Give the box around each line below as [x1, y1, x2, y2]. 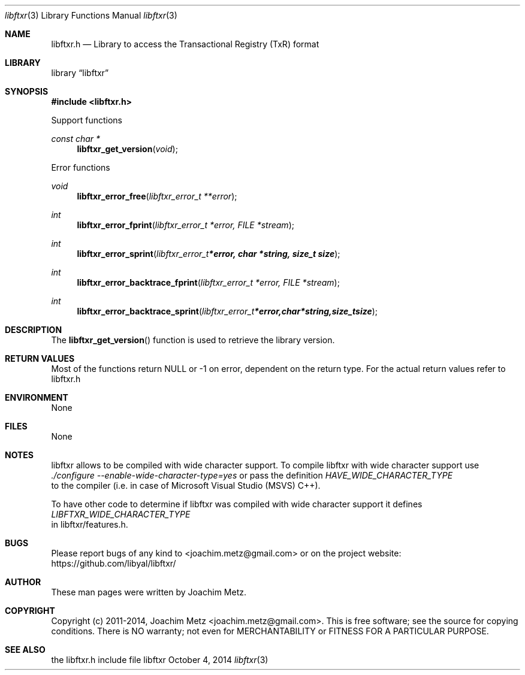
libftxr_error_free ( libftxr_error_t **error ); [77, 191, 237, 201]
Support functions [51, 115, 122, 125]
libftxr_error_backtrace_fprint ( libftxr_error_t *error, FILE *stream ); [77, 277, 340, 287]
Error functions [51, 162, 110, 172]
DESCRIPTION [5, 325, 62, 335]
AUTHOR [5, 577, 41, 587]
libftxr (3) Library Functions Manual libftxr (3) [5, 10, 177, 20]
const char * [51, 134, 101, 144]
